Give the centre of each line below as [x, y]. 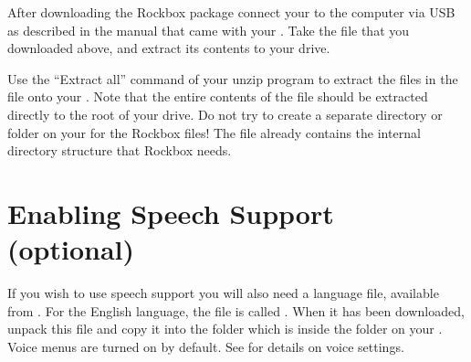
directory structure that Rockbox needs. [120, 150]
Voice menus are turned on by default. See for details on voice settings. [206, 346]
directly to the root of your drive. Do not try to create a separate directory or [225, 114]
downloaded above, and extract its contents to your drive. [169, 48]
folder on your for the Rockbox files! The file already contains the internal [214, 132]
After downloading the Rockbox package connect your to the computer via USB [231, 12]
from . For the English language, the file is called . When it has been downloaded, [236, 310]
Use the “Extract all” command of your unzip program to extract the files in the [233, 78]
